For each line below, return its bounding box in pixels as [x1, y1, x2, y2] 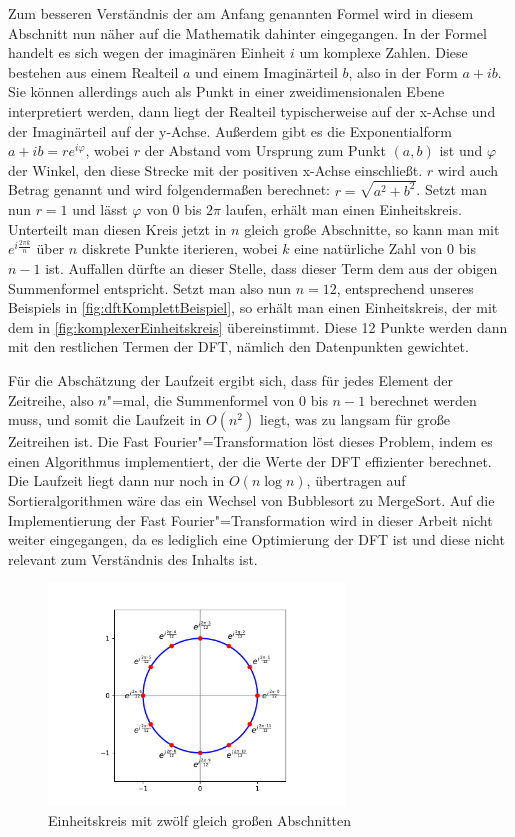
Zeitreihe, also [8, 389, 94, 410]
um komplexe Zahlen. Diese [299, 42, 468, 63]
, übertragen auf [306, 470, 406, 491]
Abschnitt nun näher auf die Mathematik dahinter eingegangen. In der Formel [8, 22, 487, 43]
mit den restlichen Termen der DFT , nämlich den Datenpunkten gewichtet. [8, 336, 469, 357]
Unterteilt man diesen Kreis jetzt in [8, 218, 227, 239]
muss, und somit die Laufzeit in [8, 409, 202, 430]
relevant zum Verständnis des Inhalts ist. [8, 548, 258, 569]
